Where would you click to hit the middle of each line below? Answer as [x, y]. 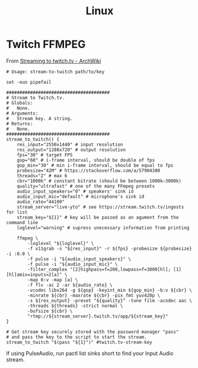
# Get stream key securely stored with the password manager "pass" [92, 332]
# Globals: [20, 103]
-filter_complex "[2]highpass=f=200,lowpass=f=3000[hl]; [99, 269]
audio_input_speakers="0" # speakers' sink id [75, 191]
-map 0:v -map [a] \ [53, 280]
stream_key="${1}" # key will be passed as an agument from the [98, 217]
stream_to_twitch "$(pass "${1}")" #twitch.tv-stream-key [79, 342]
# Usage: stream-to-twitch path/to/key [55, 72]
